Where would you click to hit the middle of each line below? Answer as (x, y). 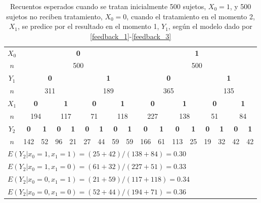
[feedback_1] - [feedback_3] (131, 36)
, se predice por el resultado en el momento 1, (88, 26)
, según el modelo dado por (210, 26)
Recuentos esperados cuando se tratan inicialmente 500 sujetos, (108, 6)
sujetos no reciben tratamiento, (54, 16)
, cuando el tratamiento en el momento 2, (191, 16)
